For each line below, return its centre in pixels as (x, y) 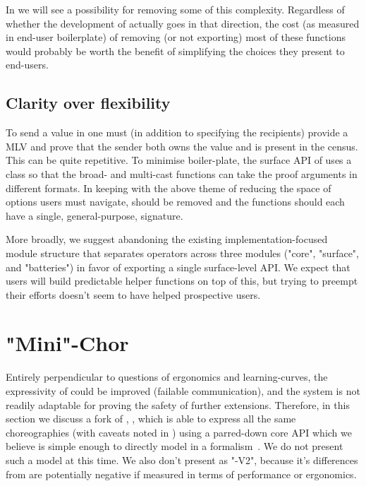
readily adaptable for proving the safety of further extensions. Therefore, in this (178, 404)
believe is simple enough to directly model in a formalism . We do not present (175, 446)
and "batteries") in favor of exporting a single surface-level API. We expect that (178, 267)
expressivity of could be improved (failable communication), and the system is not (183, 391)
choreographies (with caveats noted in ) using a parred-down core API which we (179, 432)
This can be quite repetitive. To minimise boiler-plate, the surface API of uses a (179, 160)
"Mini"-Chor (67, 343)
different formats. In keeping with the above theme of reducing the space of (169, 188)
